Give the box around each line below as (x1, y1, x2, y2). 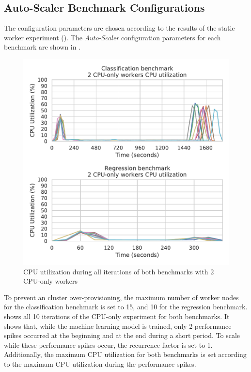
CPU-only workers (23, 276, 78, 286)
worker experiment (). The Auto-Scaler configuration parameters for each (4, 32, 221, 42)
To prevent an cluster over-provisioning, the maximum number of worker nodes (4, 292, 239, 302)
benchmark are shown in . (4, 42, 81, 52)
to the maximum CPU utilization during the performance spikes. (4, 358, 196, 369)
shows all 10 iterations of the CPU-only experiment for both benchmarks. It (4, 311, 230, 321)
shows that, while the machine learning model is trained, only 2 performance (4, 321, 232, 331)
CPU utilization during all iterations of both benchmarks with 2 (23, 266, 214, 276)
